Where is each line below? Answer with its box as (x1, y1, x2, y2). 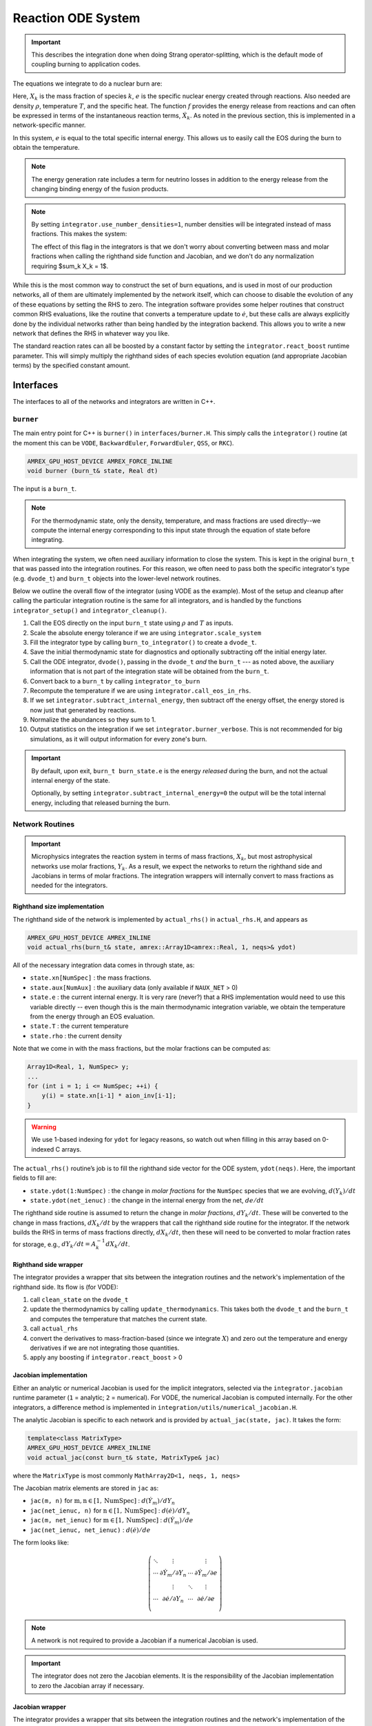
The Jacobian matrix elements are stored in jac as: (12, 1484, 159, 1493)
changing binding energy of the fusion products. (31, 185, 169, 193)
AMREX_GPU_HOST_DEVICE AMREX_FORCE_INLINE (27, 457, 173, 465)
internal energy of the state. (31, 777, 110, 785)
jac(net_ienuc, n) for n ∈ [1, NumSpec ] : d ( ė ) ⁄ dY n (30, 1506, 190, 1516)
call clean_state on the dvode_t (30, 1295, 129, 1304)
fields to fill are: (12, 1174, 57, 1182)
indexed (31, 1145, 54, 1153)
